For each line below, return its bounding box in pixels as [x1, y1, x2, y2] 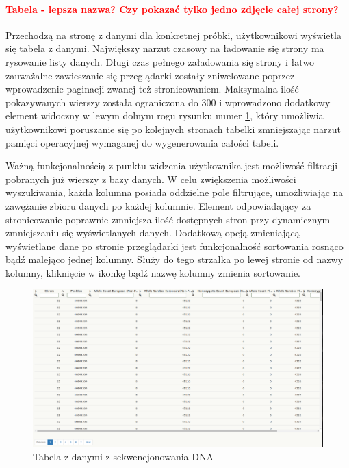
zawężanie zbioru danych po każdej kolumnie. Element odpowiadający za [5, 198, 311, 212]
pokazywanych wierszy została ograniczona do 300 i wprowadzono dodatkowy [5, 95, 331, 109]
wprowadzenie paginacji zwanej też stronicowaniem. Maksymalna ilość [5, 82, 299, 96]
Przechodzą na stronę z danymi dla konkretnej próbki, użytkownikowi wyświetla [5, 27, 341, 42]
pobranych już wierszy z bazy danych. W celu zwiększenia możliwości [5, 171, 296, 186]
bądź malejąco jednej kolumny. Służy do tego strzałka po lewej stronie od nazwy [5, 252, 344, 267]
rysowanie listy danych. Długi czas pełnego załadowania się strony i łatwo [5, 54, 315, 69]
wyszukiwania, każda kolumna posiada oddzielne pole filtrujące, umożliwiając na [5, 185, 344, 199]
